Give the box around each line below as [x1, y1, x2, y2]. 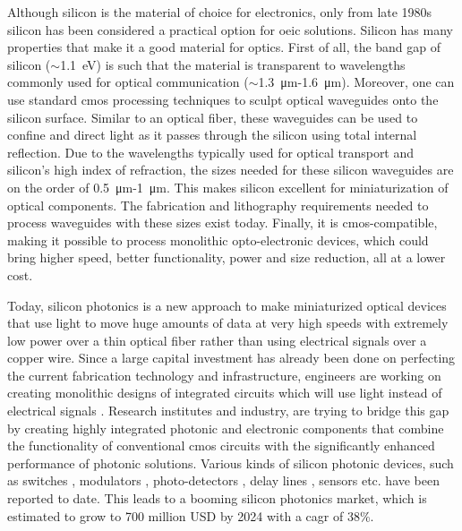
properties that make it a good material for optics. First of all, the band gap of [7, 38, 441, 56]
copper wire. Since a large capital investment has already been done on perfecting [7, 348, 456, 367]
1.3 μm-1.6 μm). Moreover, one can [258, 73, 455, 91]
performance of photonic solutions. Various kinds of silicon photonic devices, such [7, 453, 454, 472]
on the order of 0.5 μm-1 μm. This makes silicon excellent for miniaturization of [7, 177, 449, 196]
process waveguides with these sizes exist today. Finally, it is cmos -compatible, [7, 213, 438, 232]
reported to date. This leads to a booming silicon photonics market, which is [7, 489, 427, 508]
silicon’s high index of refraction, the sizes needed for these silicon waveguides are [7, 160, 454, 179]
